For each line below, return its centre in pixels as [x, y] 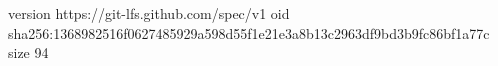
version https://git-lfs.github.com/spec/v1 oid [149, 13]
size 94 [28, 52]
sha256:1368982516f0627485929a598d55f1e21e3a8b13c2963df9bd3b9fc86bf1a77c [249, 32]
